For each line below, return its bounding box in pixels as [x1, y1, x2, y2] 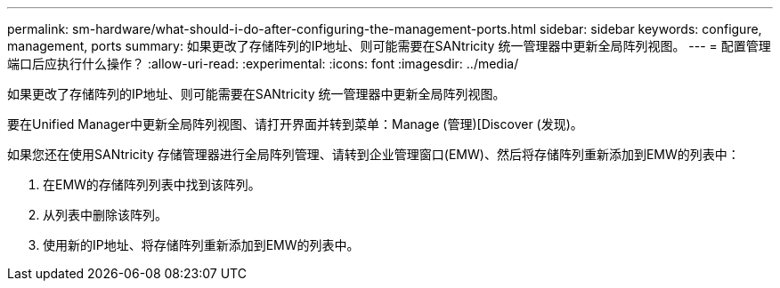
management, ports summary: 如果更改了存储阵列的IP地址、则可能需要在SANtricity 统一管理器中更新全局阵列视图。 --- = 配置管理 [7, 38, 771, 53]
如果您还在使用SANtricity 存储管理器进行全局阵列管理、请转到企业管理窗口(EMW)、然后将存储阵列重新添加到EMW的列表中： [7, 147, 740, 162]
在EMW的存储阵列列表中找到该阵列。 [43, 177, 261, 192]
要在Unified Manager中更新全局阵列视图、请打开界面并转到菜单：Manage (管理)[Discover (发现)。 [7, 116, 583, 132]
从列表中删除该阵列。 [43, 207, 167, 222]
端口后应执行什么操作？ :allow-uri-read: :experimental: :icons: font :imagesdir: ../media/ [7, 56, 519, 71]
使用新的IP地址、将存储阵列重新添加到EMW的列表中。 [43, 237, 360, 252]
